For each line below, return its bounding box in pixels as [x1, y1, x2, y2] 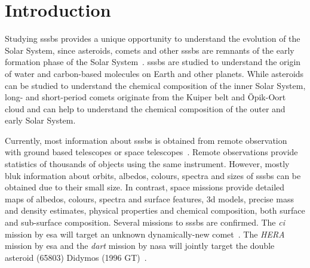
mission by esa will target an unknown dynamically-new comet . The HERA [5, 227, 285, 240]
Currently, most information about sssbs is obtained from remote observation [5, 134, 287, 146]
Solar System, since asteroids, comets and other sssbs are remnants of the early [5, 44, 294, 56]
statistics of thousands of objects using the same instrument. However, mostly [5, 158, 290, 170]
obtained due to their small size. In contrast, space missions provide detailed [5, 181, 285, 193]
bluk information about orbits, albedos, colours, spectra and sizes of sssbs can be [5, 169, 301, 181]
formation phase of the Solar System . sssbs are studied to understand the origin [5, 56, 301, 68]
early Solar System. [5, 114, 76, 127]
